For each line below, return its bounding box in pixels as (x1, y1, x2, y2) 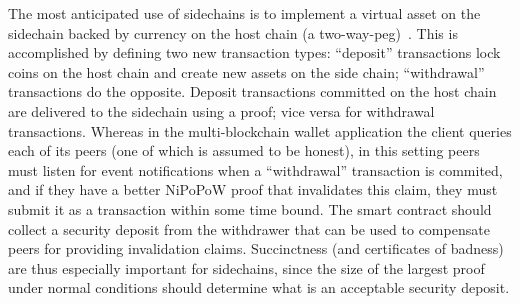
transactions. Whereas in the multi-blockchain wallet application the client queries (8, 120, 512, 141)
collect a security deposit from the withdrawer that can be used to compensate (8, 218, 490, 239)
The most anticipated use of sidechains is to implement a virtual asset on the (8, 3, 481, 23)
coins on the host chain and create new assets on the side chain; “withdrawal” (8, 61, 485, 82)
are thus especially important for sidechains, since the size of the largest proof (8, 257, 485, 278)
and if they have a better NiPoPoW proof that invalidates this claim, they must (8, 179, 498, 200)
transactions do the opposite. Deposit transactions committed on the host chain (8, 81, 497, 102)
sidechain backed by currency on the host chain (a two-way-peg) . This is (8, 22, 458, 43)
